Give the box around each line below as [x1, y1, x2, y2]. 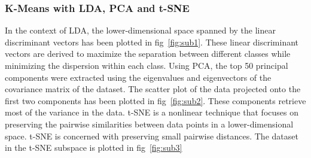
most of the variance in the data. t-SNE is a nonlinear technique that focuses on [5, 106, 298, 118]
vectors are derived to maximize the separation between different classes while [5, 47, 291, 60]
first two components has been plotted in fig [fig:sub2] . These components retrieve [5, 94, 306, 107]
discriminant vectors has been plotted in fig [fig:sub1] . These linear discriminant [5, 35, 299, 48]
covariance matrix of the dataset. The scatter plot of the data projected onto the [5, 83, 301, 95]
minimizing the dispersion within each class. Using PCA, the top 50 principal [5, 59, 288, 71]
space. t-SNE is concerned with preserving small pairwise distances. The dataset [5, 129, 298, 142]
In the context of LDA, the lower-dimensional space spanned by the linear [5, 24, 276, 37]
